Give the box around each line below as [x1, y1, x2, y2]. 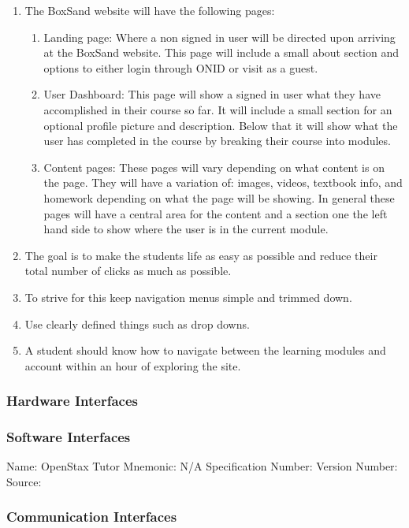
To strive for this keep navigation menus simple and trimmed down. [24, 288, 352, 305]
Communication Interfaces [6, 507, 177, 526]
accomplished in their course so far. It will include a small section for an [43, 101, 392, 117]
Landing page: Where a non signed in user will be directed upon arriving [43, 28, 396, 45]
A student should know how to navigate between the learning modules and [24, 342, 386, 359]
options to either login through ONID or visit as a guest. [43, 59, 318, 76]
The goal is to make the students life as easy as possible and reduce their [24, 247, 377, 263]
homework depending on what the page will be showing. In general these [43, 189, 395, 206]
